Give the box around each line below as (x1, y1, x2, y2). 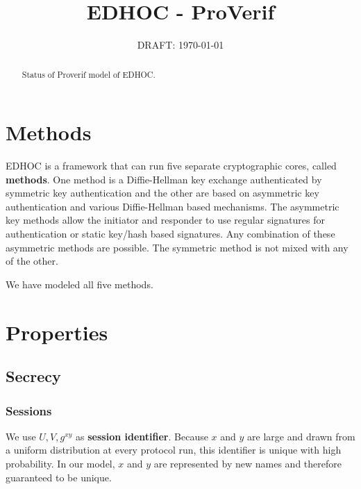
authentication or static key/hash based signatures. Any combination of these (6, 226, 335, 241)
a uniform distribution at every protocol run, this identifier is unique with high (6, 442, 342, 457)
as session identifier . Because (76, 429, 208, 443)
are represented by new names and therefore (153, 456, 342, 471)
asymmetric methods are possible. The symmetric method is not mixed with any (6, 240, 349, 254)
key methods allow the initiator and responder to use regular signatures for (6, 213, 325, 227)
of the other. (6, 254, 58, 268)
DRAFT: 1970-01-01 (137, 38, 224, 52)
